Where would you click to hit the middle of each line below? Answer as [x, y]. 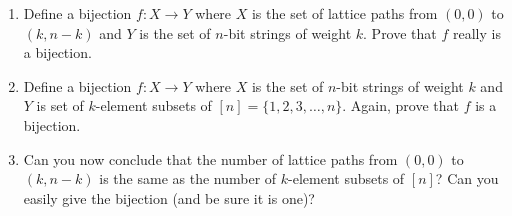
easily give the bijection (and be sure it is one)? [169, 197]
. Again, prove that [401, 105]
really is [476, 32]
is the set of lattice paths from [344, 13]
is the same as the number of [188, 178]
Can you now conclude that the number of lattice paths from [210, 158]
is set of [60, 105]
